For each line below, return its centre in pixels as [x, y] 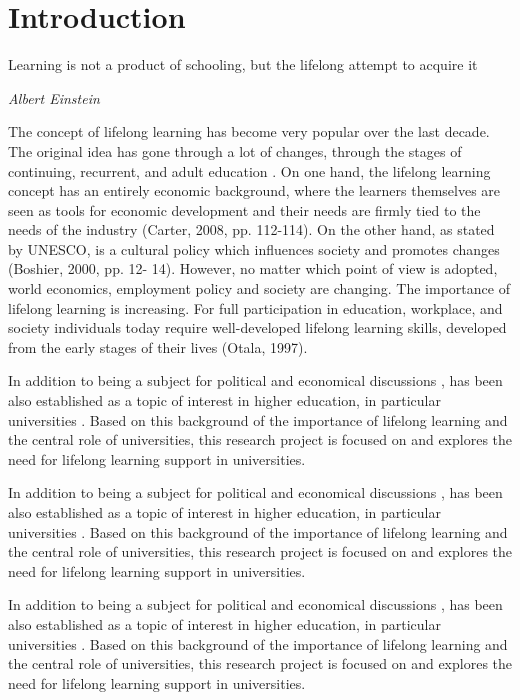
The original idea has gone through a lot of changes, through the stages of [235, 150]
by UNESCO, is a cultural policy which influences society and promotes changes [254, 248]
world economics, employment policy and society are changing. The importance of [259, 288]
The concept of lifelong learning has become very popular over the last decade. [249, 131]
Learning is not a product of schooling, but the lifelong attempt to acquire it [243, 64]
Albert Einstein [54, 97]
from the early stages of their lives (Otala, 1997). [158, 346]
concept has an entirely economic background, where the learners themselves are [254, 190]
